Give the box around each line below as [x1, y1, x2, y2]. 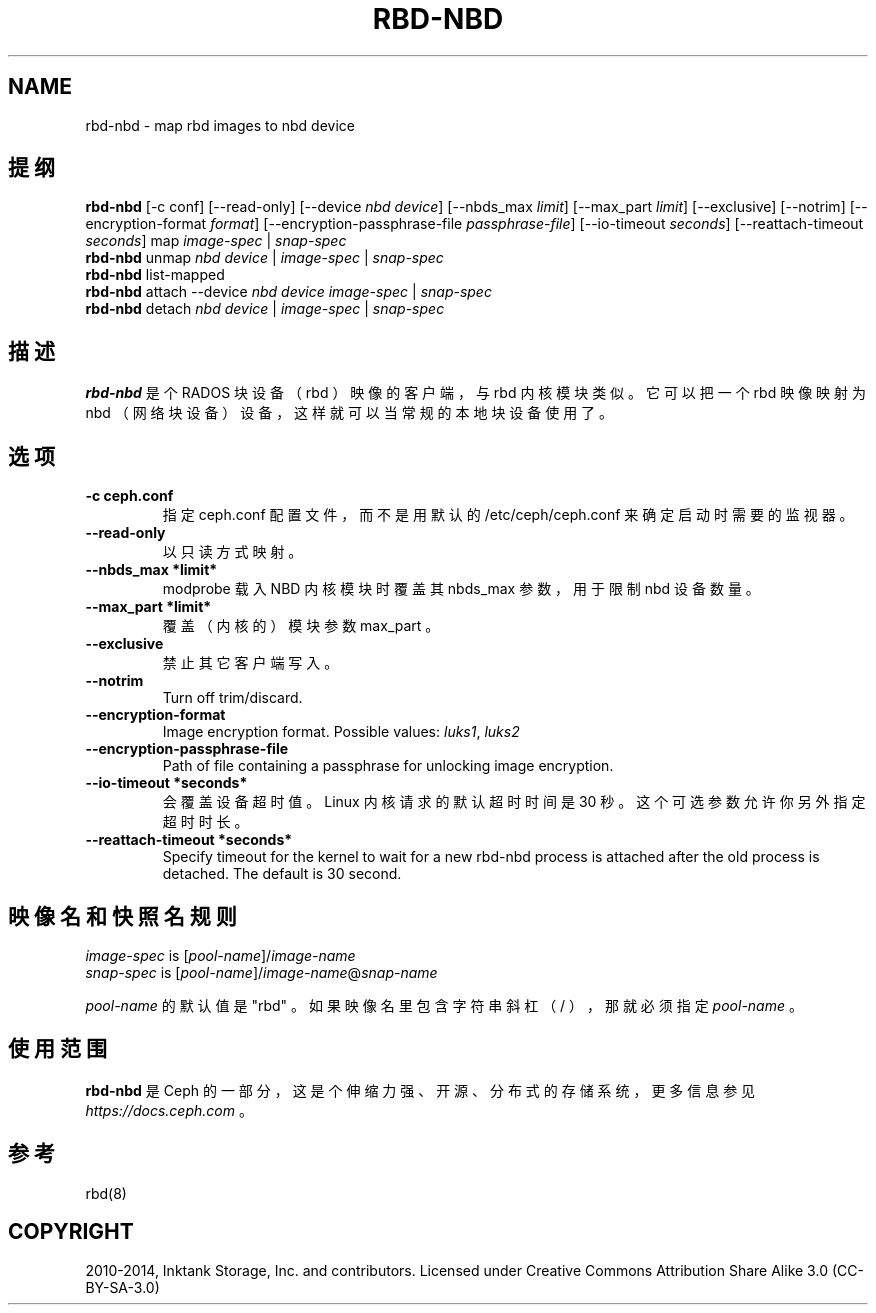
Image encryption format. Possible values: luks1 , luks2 [162, 723, 520, 741]
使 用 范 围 [8, 1036, 107, 1062]
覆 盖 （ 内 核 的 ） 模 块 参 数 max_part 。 [162, 617, 440, 635]
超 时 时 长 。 [162, 813, 249, 831]
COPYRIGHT [8, 1219, 134, 1245]
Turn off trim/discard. [162, 689, 303, 707]
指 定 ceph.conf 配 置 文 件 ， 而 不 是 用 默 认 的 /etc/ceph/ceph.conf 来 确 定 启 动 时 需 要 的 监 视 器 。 [162, 506, 854, 524]
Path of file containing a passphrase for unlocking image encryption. [162, 757, 614, 775]
